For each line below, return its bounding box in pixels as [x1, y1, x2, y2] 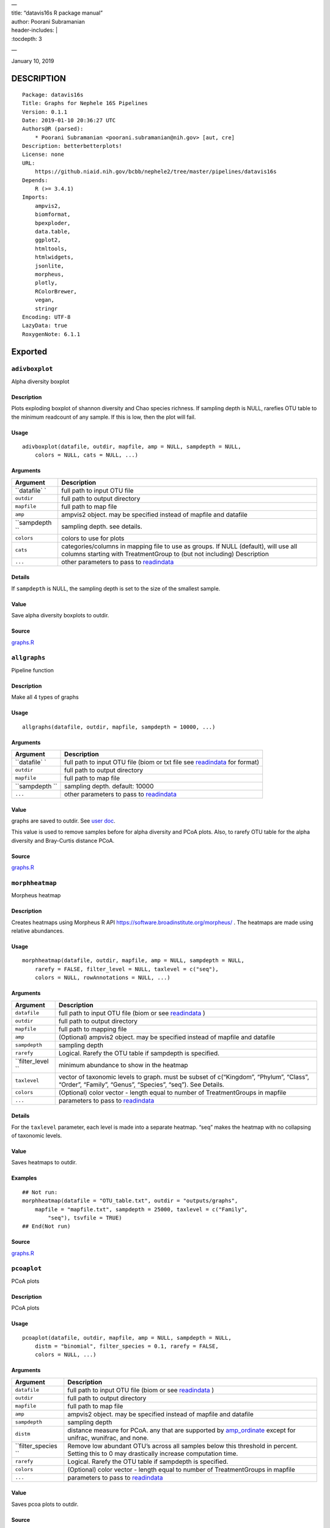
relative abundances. [11, 927, 64, 935]
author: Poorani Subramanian [11, 18, 85, 25]
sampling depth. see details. [61, 522, 143, 531]
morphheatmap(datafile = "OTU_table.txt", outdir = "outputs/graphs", [22, 1197, 238, 1204]
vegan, [34, 296, 55, 304]
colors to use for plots [61, 534, 125, 542]
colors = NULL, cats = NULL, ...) [34, 452, 139, 458]
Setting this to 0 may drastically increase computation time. [67, 1449, 238, 1458]
